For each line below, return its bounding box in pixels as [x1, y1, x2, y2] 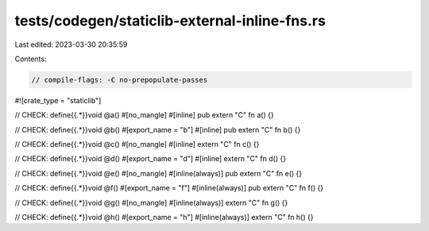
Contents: [14, 54, 47, 64]
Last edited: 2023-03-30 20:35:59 [14, 40, 128, 49]
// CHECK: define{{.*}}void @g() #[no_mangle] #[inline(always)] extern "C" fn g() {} [14, 198, 288, 207]
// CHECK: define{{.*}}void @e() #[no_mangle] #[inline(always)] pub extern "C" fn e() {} [14, 168, 302, 178]
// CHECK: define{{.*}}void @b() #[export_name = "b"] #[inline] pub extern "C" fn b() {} [14, 125, 301, 134]
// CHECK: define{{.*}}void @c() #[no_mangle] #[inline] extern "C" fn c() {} [14, 140, 260, 149]
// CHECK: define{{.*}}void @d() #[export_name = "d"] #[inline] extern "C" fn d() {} [14, 154, 286, 164]
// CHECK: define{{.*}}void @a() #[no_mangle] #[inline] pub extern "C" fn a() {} [14, 110, 274, 120]
